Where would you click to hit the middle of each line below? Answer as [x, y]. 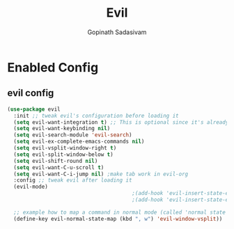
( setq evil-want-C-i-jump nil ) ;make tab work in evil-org [101, 174]
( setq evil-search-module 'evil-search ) [73, 135]
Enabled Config [53, 67]
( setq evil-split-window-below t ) [63, 155]
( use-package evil [34, 109]
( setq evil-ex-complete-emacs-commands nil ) [79, 142]
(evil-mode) [31, 187]
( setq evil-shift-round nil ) [56, 161]
